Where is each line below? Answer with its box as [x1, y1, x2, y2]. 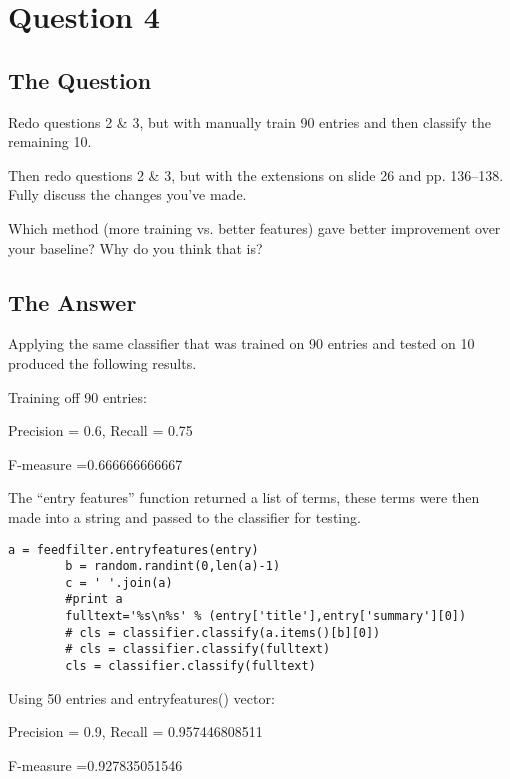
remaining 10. [8, 131, 92, 152]
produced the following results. [8, 352, 197, 373]
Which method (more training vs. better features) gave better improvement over [8, 217, 501, 238]
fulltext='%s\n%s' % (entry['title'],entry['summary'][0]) [65, 609, 467, 624]
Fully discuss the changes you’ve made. [8, 184, 247, 205]
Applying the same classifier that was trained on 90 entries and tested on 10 [8, 333, 475, 354]
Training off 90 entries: [8, 386, 147, 407]
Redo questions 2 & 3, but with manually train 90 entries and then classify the [8, 111, 491, 132]
